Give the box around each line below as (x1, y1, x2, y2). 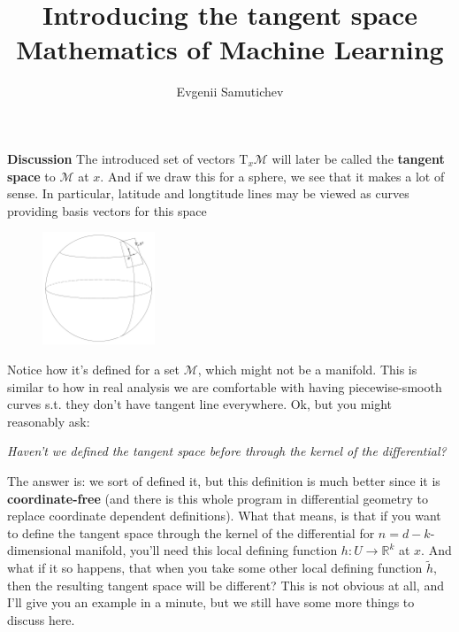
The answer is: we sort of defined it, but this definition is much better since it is (7, 472, 440, 490)
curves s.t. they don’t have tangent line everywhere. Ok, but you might (7, 395, 393, 413)
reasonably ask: (7, 412, 90, 430)
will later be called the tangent (272, 149, 445, 167)
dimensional (7, 541, 72, 559)
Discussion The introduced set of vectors (7, 149, 235, 167)
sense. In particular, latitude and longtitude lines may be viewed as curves (7, 184, 409, 203)
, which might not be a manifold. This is (197, 360, 417, 379)
